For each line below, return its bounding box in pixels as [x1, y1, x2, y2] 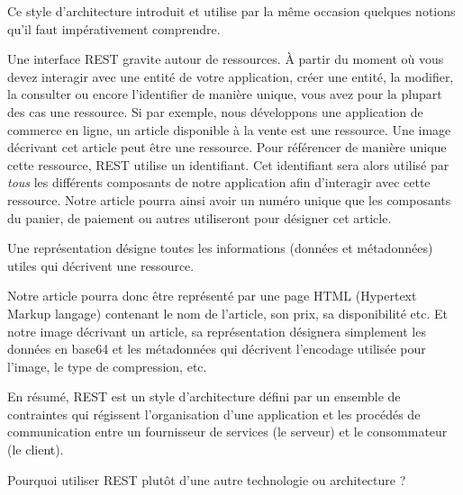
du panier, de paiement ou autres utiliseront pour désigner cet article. [7, 208, 392, 227]
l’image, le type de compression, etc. [7, 356, 207, 375]
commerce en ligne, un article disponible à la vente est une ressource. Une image [7, 120, 451, 139]
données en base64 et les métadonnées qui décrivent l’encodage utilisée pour [7, 339, 426, 358]
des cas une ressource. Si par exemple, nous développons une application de [7, 102, 423, 121]
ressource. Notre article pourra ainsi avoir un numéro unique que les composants [7, 190, 451, 209]
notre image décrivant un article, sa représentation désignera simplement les [7, 321, 426, 340]
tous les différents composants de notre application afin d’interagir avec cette [7, 173, 431, 192]
